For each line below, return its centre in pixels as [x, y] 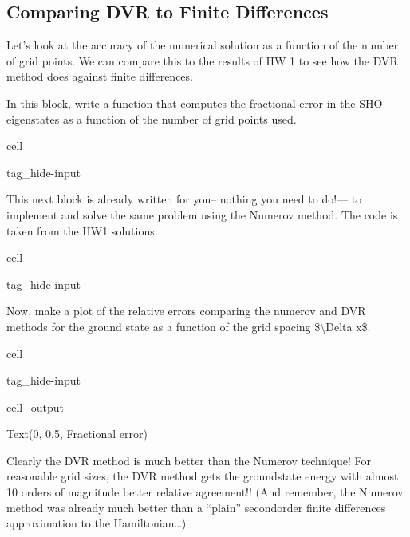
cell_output [35, 407]
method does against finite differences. [100, 76]
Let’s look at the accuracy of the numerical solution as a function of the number [203, 45]
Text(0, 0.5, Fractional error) [77, 434]
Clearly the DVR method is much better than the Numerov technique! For [189, 460]
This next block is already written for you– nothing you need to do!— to [184, 199]
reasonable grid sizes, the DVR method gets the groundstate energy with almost [203, 476]
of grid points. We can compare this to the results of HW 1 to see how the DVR [202, 60]
